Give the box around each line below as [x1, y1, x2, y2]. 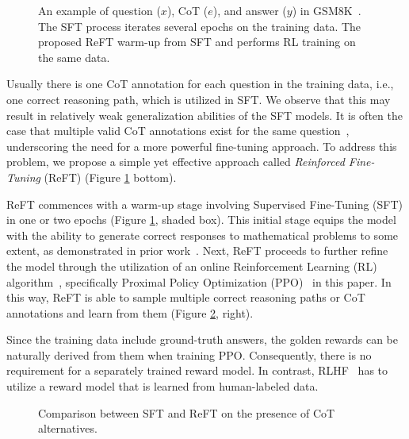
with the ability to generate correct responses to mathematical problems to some [6, 226, 399, 243]
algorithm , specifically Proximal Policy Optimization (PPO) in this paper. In [6, 273, 392, 290]
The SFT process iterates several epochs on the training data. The [38, 17, 361, 34]
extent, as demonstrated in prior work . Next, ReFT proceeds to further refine [6, 242, 388, 259]
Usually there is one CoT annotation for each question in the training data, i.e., [6, 75, 394, 92]
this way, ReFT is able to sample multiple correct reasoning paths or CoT [6, 289, 365, 306]
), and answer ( [212, 2, 287, 18]
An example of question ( [38, 2, 161, 18]
